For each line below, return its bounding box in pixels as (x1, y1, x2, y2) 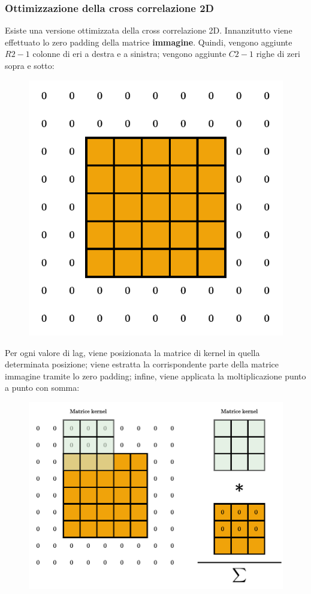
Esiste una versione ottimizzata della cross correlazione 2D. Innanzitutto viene (5, 24, 292, 37)
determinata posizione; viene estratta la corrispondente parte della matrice (5, 358, 279, 370)
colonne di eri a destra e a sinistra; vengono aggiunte (32, 47, 227, 60)
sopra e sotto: (5, 59, 55, 71)
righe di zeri (256, 47, 300, 60)
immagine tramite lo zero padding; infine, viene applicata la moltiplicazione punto (5, 369, 306, 382)
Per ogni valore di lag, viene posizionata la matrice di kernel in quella (5, 346, 260, 358)
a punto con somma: (5, 381, 80, 394)
